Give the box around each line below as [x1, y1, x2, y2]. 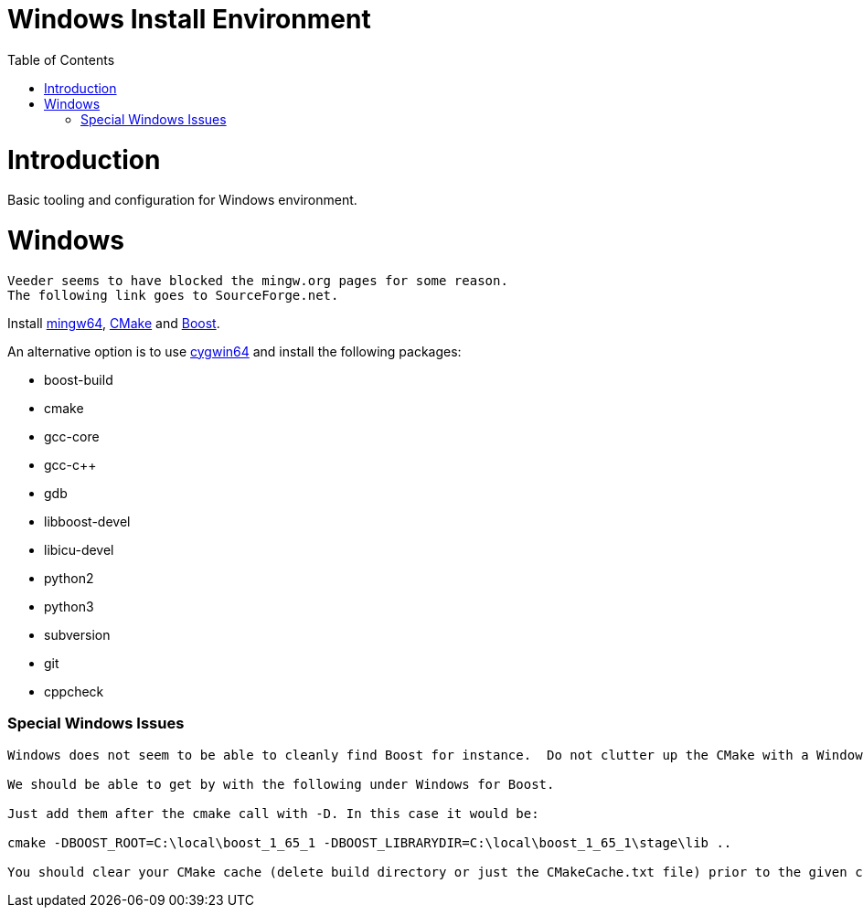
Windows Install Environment [7, 4, 371, 35]
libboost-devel [44, 513, 131, 529]
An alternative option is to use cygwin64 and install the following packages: [7, 343, 462, 359]
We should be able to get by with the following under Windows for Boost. [7, 776, 555, 792]
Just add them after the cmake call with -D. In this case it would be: [7, 805, 539, 821]
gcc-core [44, 428, 100, 444]
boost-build [44, 371, 113, 388]
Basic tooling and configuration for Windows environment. [7, 192, 357, 208]
